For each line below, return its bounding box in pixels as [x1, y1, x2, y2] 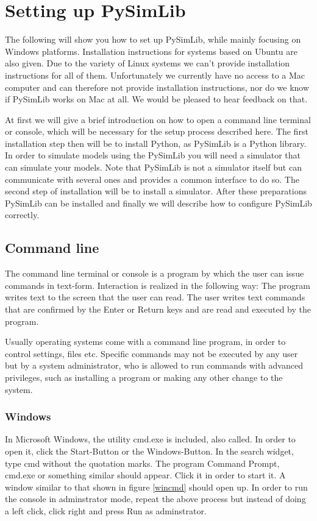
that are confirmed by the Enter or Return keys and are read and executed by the [5, 303, 312, 316]
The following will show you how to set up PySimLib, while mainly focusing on [5, 33, 301, 46]
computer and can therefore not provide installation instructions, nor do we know [5, 80, 310, 93]
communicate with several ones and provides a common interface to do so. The [5, 172, 299, 185]
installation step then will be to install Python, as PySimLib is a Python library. [5, 136, 307, 149]
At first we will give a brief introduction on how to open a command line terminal [5, 113, 311, 126]
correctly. [5, 208, 40, 221]
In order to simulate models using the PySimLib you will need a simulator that [5, 149, 301, 161]
